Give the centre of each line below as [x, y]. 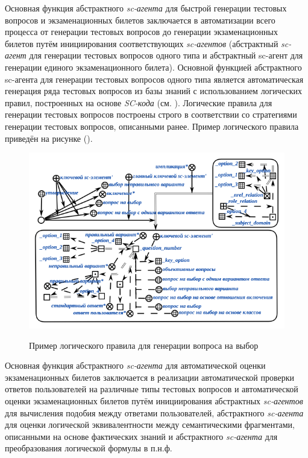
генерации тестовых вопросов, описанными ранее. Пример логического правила [152, 126]
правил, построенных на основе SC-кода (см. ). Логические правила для [139, 102]
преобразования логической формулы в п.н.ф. [89, 448]
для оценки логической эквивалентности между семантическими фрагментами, [150, 425]
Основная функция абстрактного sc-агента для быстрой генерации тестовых [146, 8]
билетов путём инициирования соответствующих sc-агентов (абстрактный [142, 43]
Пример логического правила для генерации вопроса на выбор [144, 345]
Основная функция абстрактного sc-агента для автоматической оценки [135, 365]
